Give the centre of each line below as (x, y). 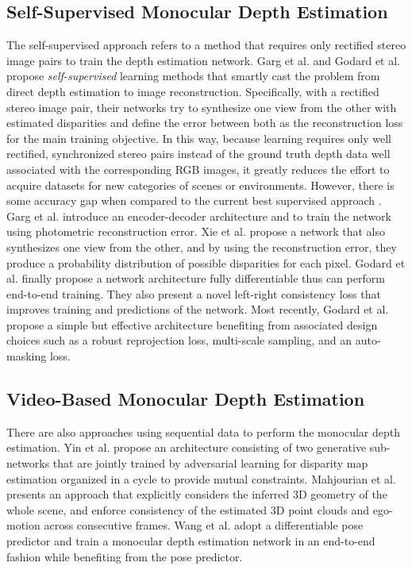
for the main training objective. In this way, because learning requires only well (199, 138)
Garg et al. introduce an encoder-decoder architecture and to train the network (199, 216)
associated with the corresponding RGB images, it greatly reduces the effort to (198, 169)
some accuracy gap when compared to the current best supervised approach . (194, 200)
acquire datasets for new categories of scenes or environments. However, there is (200, 185)
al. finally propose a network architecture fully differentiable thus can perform (196, 278)
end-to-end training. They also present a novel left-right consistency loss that (194, 293)
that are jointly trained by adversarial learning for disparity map (210, 463)
